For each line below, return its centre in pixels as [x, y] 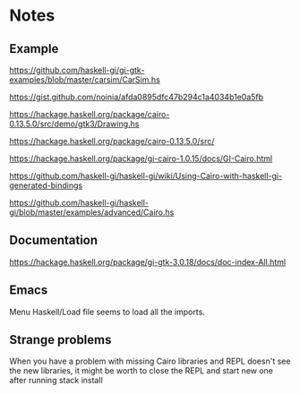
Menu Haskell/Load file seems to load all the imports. [107, 312]
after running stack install [56, 381]
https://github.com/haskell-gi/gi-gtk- [77, 70]
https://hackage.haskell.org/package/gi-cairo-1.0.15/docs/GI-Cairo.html [141, 158]
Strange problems [60, 340]
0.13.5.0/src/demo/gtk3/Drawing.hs [74, 124]
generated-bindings [46, 185]
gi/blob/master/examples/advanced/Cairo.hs [92, 212]
